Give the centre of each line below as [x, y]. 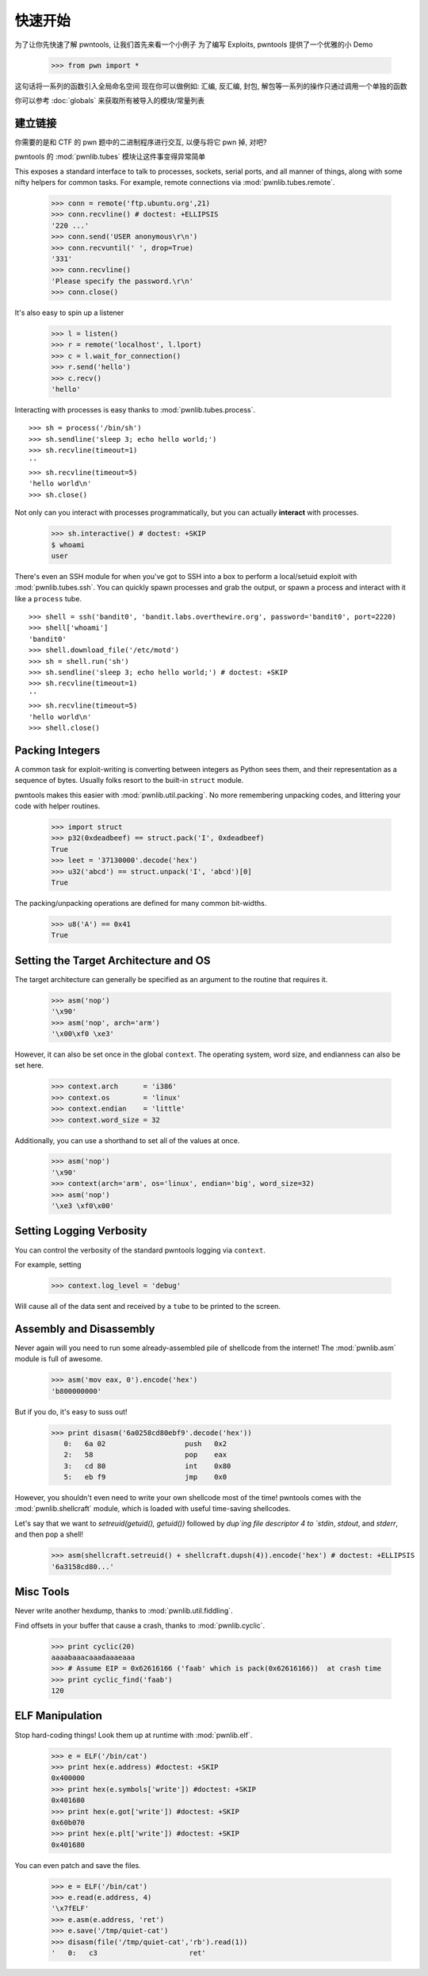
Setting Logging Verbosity [81, 1231]
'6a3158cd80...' [83, 1566]
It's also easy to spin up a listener [69, 313]
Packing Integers [57, 750]
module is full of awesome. [59, 1359]
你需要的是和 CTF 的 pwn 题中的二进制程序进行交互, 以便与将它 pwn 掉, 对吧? [141, 142]
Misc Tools [42, 1592]
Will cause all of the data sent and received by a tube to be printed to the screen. [148, 1306]
